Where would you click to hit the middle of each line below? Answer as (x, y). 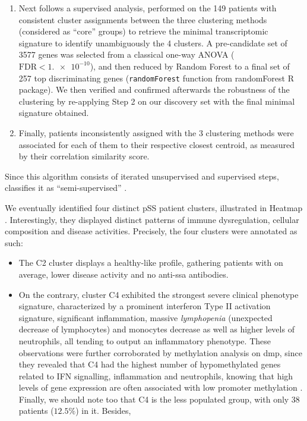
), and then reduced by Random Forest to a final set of (190, 66)
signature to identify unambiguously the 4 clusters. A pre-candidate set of (153, 43)
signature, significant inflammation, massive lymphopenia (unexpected (145, 317)
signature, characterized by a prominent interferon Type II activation (145, 306)
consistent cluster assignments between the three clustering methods (143, 19)
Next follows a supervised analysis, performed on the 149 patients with (148, 8)
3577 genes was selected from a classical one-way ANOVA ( (126, 54)
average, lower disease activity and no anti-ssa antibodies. (124, 274)
